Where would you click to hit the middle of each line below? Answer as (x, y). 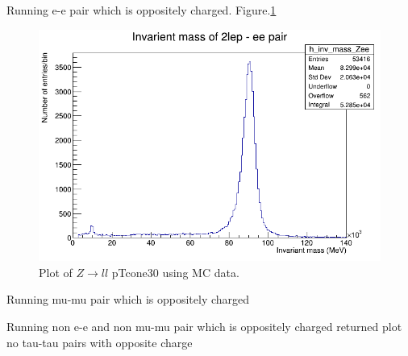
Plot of (56, 272)
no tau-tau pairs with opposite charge (100, 342)
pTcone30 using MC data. (175, 272)
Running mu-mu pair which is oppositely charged (128, 299)
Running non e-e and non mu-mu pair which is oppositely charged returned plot (204, 326)
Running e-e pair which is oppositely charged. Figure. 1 (142, 10)
